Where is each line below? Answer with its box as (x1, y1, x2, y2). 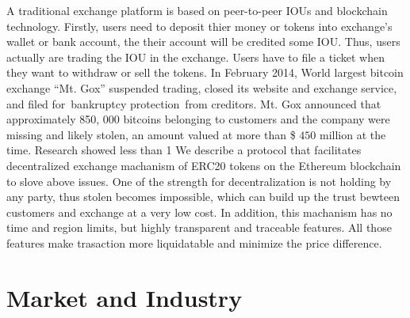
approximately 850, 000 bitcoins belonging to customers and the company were (6, 111, 390, 127)
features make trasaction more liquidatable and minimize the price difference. (6, 234, 382, 251)
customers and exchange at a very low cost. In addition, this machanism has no (6, 203, 393, 220)
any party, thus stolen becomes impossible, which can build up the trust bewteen (6, 188, 400, 205)
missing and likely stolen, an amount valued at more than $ (6, 126, 296, 142)
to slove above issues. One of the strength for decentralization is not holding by (6, 172, 392, 189)
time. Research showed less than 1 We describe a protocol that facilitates (6, 142, 362, 158)
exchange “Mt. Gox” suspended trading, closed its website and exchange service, (6, 79, 397, 96)
